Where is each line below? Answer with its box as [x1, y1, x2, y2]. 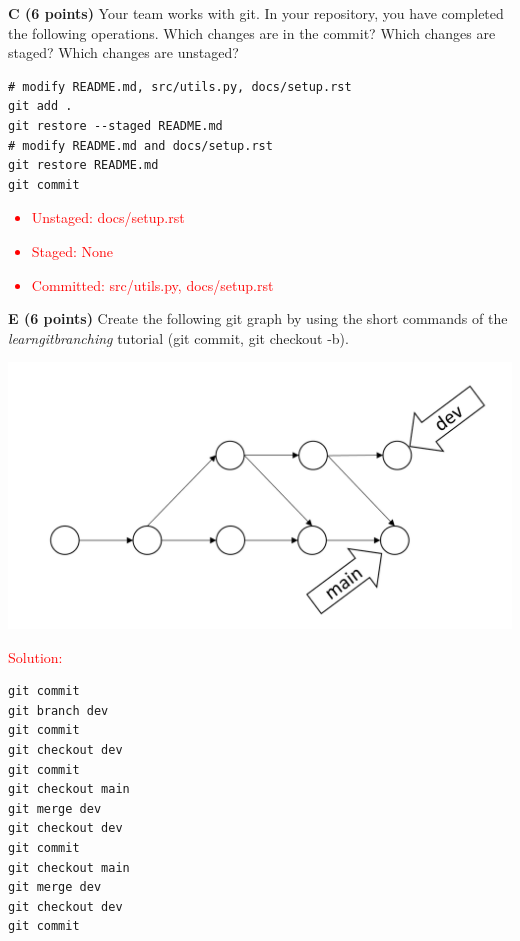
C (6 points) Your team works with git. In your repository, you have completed [8, 3, 504, 23]
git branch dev [8, 703, 109, 718]
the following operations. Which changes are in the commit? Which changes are [8, 22, 496, 43]
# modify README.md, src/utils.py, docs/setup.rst [8, 79, 352, 94]
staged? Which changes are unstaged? [8, 42, 239, 63]
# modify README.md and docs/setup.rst [8, 138, 273, 153]
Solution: [8, 646, 63, 667]
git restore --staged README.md [8, 118, 223, 133]
